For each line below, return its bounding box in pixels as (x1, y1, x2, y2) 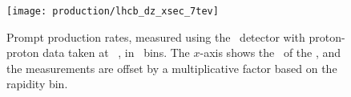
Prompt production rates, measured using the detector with (6, 28, 305, 45)
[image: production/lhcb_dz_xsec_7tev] (6, 6, 219, 17)
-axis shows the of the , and (200, 44, 341, 61)
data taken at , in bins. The (42, 44, 190, 61)
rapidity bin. (6, 75, 68, 92)
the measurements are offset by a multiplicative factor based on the (6, 59, 337, 76)
